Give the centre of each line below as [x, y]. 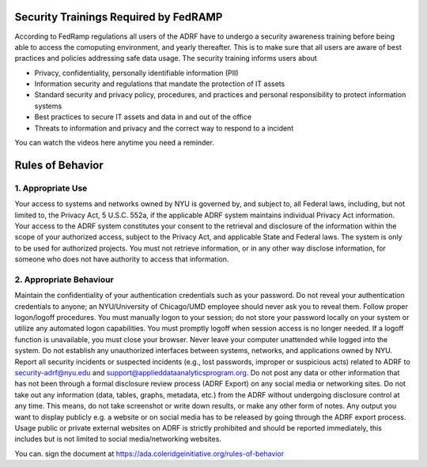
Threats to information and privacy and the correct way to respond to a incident [164, 128]
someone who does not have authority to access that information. [122, 259]
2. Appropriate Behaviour [64, 279]
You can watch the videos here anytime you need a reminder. [115, 143]
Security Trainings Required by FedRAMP [119, 17]
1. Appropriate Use [51, 188]
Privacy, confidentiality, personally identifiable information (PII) [136, 73]
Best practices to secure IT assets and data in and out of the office [143, 117]
